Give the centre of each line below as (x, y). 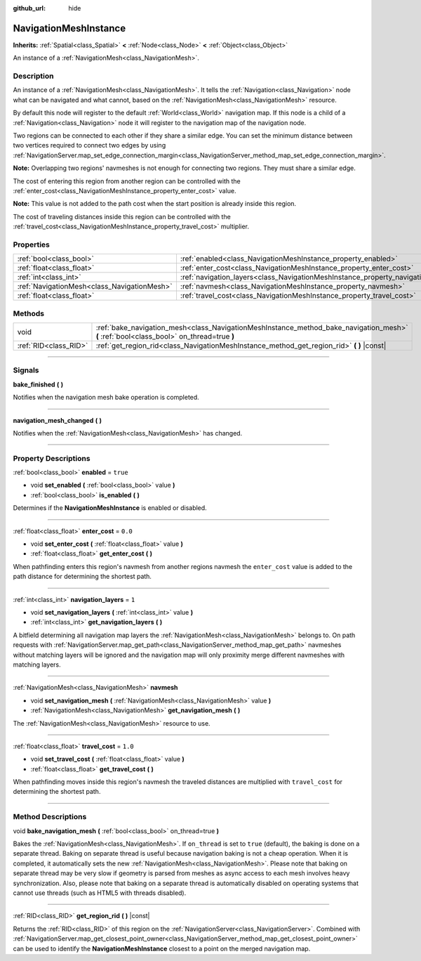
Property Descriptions (52, 458)
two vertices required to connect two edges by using (89, 145)
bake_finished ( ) (38, 384)
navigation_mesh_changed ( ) (57, 420)
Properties (32, 244)
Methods (29, 313)
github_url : (29, 8)
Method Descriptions (50, 817)
